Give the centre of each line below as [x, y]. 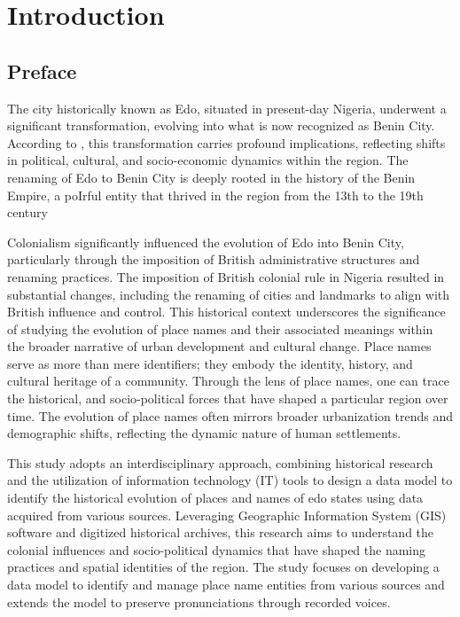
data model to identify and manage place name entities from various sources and [226, 585]
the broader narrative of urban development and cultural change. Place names [219, 346]
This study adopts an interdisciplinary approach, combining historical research [220, 462]
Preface [42, 70]
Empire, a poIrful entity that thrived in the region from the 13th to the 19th [215, 195]
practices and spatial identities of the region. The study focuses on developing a [223, 567]
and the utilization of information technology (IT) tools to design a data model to [230, 480]
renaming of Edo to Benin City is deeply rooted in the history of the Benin [211, 177]
